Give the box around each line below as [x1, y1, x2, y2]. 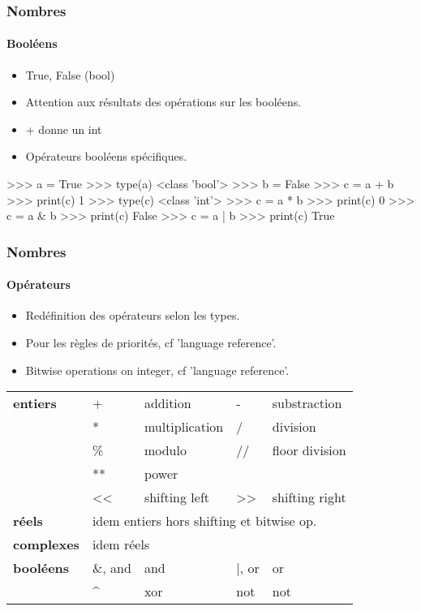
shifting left [144, 488, 210, 507]
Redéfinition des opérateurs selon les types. [25, 307, 240, 324]
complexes [13, 535, 79, 554]
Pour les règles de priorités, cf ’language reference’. [25, 334, 277, 351]
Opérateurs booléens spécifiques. [25, 148, 187, 165]
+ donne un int [25, 120, 102, 137]
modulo [144, 441, 187, 460]
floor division [272, 441, 346, 460]
